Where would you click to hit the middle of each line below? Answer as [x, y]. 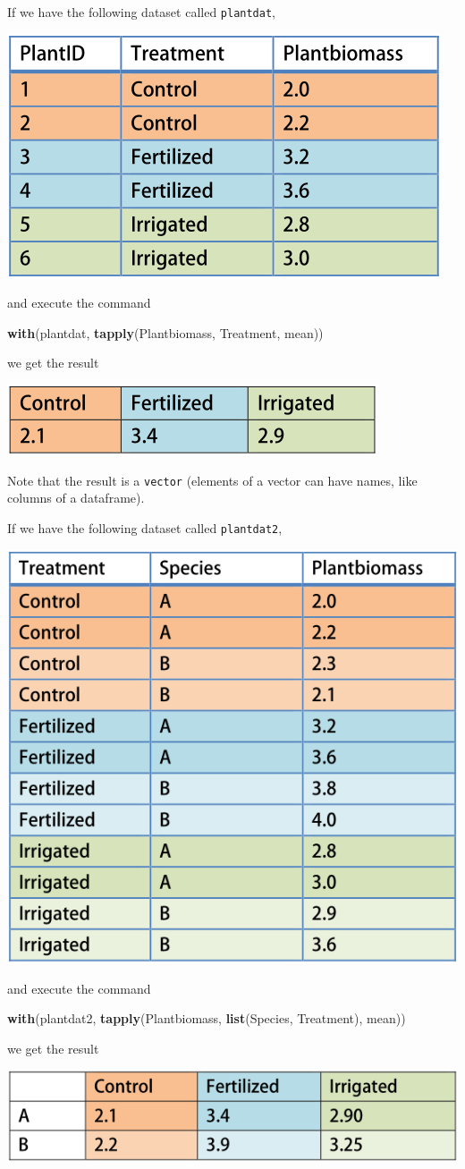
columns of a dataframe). [76, 498]
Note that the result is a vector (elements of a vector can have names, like [212, 480]
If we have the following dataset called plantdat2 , [145, 527]
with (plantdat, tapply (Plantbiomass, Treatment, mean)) [165, 332]
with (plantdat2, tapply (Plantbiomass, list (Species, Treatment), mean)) [207, 1018]
